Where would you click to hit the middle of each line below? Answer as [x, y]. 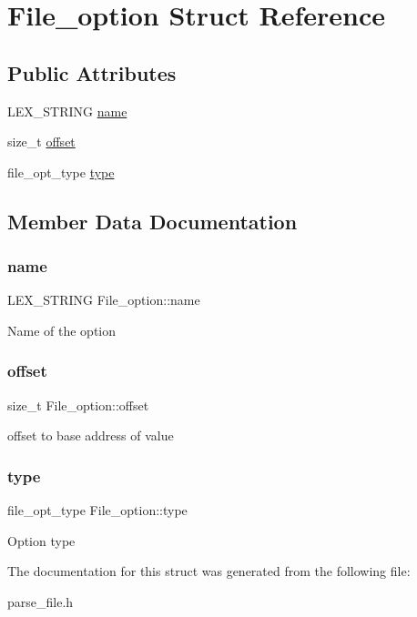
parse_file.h [41, 601]
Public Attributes [92, 72]
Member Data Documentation [153, 221]
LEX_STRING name [67, 111]
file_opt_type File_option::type [97, 510]
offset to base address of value [91, 435]
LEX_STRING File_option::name [104, 300]
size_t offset [41, 142]
